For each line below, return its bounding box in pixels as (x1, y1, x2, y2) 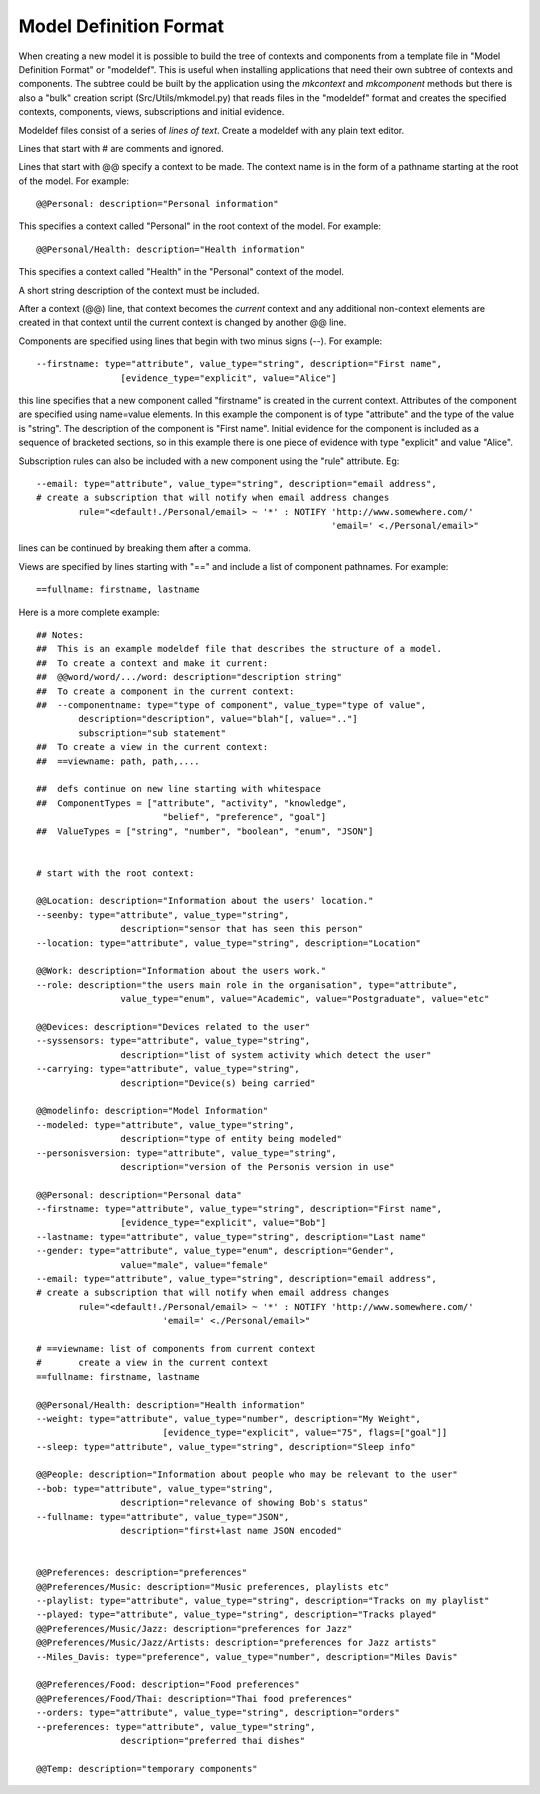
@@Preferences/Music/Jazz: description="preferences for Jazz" (36, 1623, 353, 1634)
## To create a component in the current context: (36, 685, 295, 697)
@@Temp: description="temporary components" (36, 1763, 259, 1774)
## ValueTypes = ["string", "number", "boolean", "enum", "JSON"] (36, 825, 374, 837)
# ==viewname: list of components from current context (36, 1343, 316, 1354)
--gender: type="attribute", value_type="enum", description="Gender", (36, 1245, 395, 1257)
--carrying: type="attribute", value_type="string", (36, 1063, 300, 1075)
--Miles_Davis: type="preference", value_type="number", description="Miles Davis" (36, 1651, 459, 1662)
